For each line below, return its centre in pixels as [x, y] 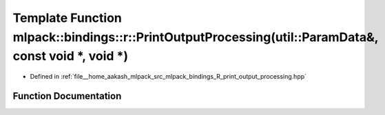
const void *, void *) [71, 56]
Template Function [67, 18]
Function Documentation [67, 96]
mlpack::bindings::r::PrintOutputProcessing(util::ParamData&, [196, 37]
